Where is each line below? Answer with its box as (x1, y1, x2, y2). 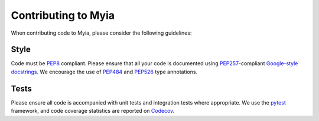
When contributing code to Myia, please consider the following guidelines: (11, 29, 192, 36)
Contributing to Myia (11, 9, 115, 22)
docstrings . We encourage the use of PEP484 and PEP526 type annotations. (11, 68, 198, 75)
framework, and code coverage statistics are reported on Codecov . (11, 107, 175, 115)
